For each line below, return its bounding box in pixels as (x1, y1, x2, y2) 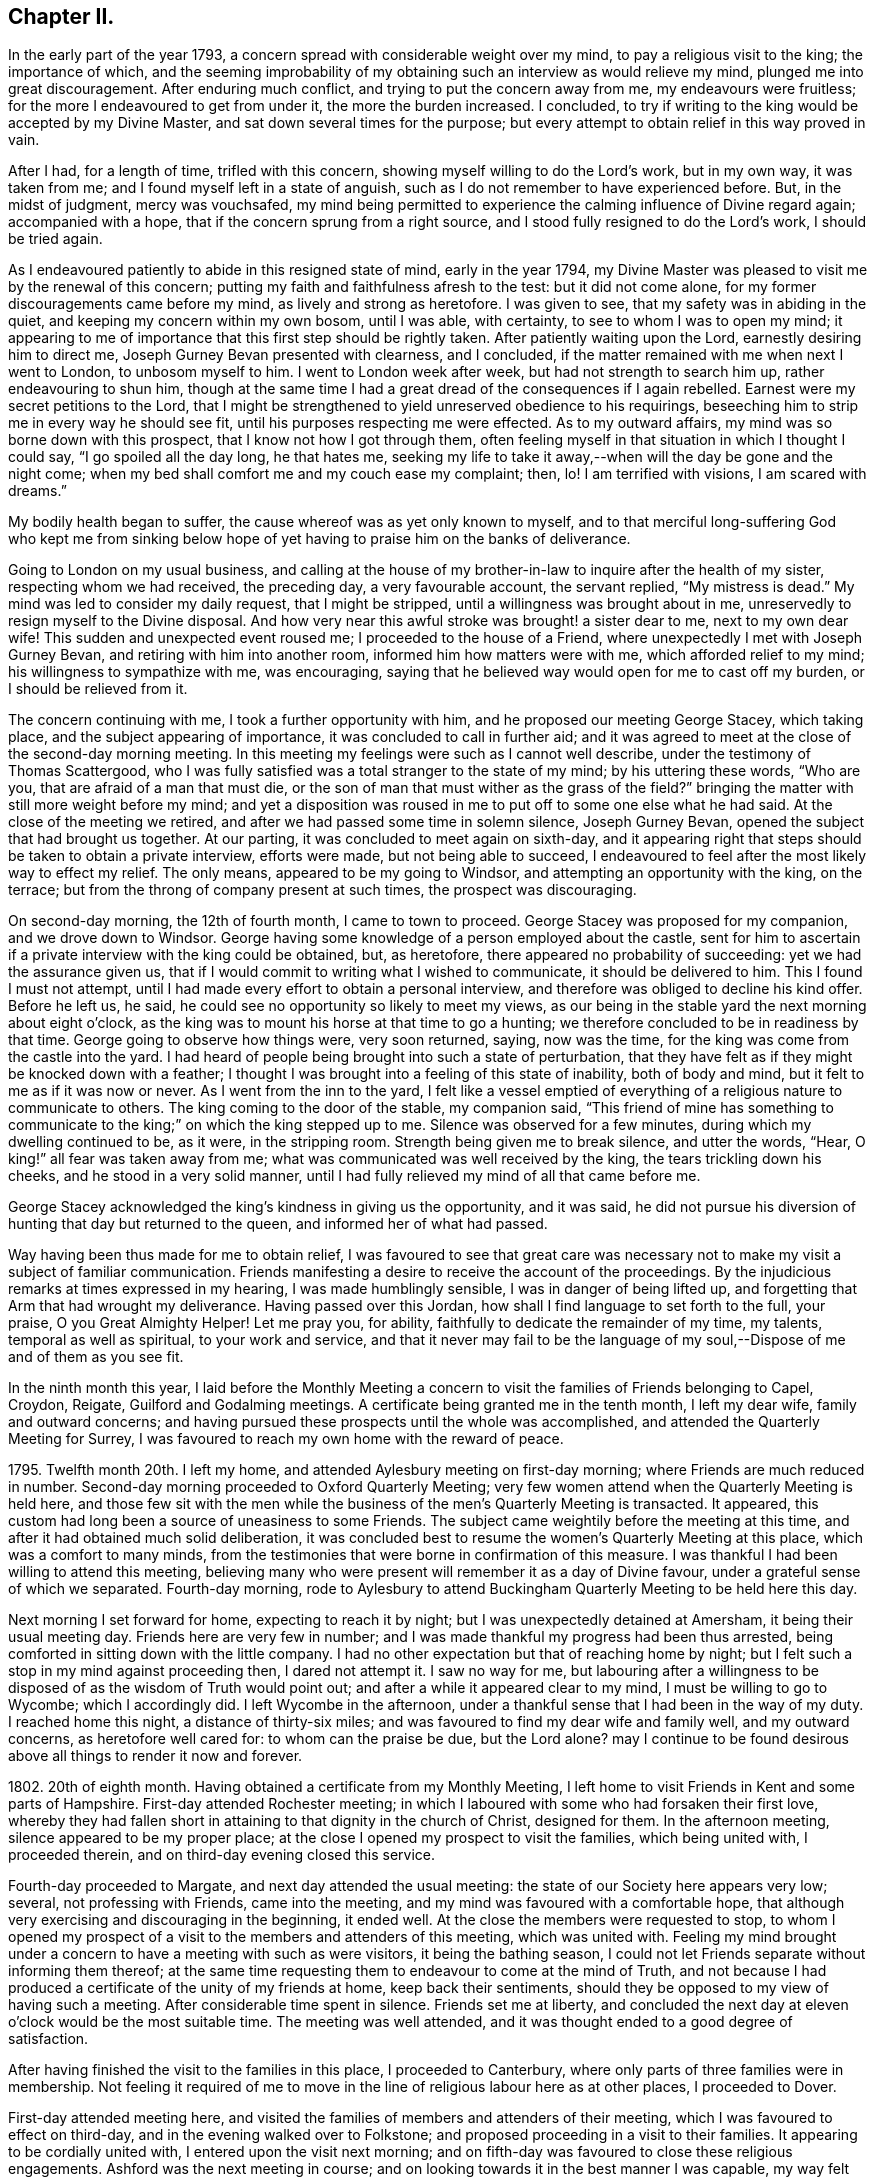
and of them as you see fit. (8, 1348, 184, 1366)
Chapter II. (8, 4, 115, 29)
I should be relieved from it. (8, 680, 188, 698)
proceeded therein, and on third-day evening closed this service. (8, 1846, 436, 1864)
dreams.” (8, 482, 67, 500)
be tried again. (8, 230, 103, 248)
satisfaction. (8, 2030, 89, 2048)
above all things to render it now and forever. (8, 1747, 303, 1765)
